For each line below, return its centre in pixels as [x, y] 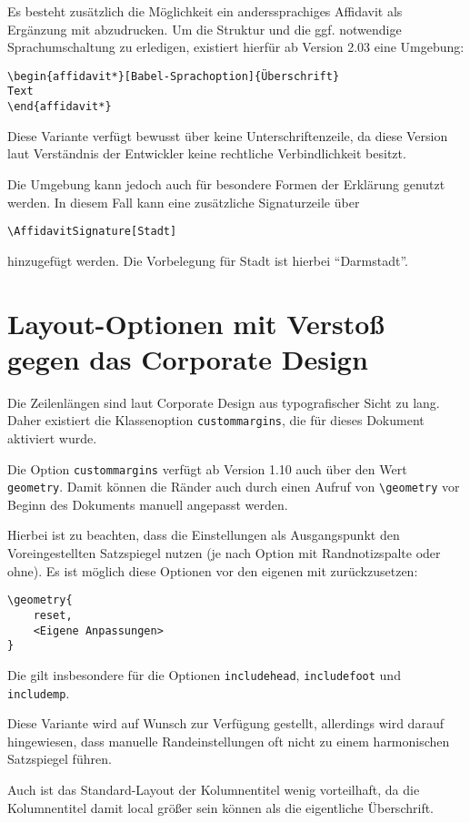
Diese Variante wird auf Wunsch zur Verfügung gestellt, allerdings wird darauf [225, 723]
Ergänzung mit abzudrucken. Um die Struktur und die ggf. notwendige [205, 29]
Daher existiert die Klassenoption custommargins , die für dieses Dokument [216, 420]
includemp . [39, 692]
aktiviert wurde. [52, 437]
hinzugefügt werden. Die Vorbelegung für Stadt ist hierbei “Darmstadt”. [208, 260]
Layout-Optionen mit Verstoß [196, 323]
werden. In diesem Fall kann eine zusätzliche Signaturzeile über [184, 202]
